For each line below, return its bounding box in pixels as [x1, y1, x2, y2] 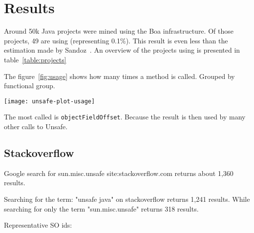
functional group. [4, 80, 55, 91]
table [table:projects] [4, 54, 66, 64]
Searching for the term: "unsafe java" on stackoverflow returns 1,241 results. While [4, 194, 250, 204]
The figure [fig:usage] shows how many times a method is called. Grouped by [4, 71, 235, 81]
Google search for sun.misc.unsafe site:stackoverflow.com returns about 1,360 [4, 168, 233, 178]
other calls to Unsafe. [4, 121, 68, 131]
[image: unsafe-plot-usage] [4, 97, 95, 105]
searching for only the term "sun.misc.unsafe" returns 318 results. [4, 203, 199, 214]
